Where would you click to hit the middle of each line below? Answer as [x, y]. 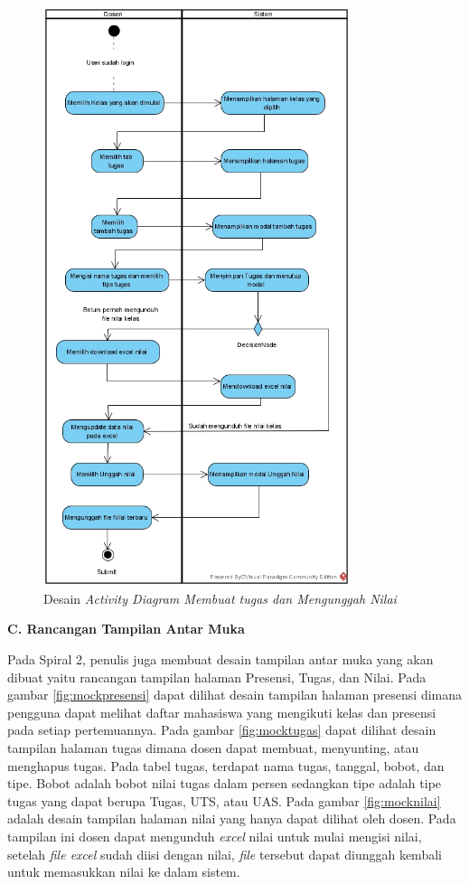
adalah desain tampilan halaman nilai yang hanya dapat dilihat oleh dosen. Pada [232, 818]
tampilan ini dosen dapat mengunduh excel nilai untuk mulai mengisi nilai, [215, 836]
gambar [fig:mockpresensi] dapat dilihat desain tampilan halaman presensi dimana [235, 695]
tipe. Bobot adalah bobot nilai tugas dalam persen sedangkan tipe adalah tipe [225, 783]
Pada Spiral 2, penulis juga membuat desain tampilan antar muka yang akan [220, 658]
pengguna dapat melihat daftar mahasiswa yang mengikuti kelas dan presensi [222, 712]
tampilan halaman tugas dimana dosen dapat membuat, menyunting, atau [213, 747]
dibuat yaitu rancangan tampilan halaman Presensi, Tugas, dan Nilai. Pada [217, 677]
